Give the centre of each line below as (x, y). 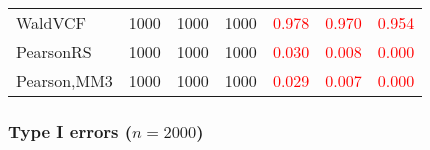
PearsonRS (54, 51)
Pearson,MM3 (64, 80)
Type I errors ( (70, 130)
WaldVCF (51, 22)
